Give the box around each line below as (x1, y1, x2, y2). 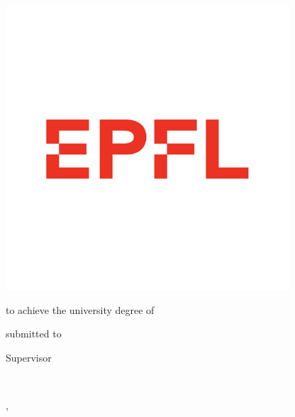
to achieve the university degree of (6, 302, 155, 317)
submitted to (6, 326, 62, 341)
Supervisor (6, 350, 52, 364)
